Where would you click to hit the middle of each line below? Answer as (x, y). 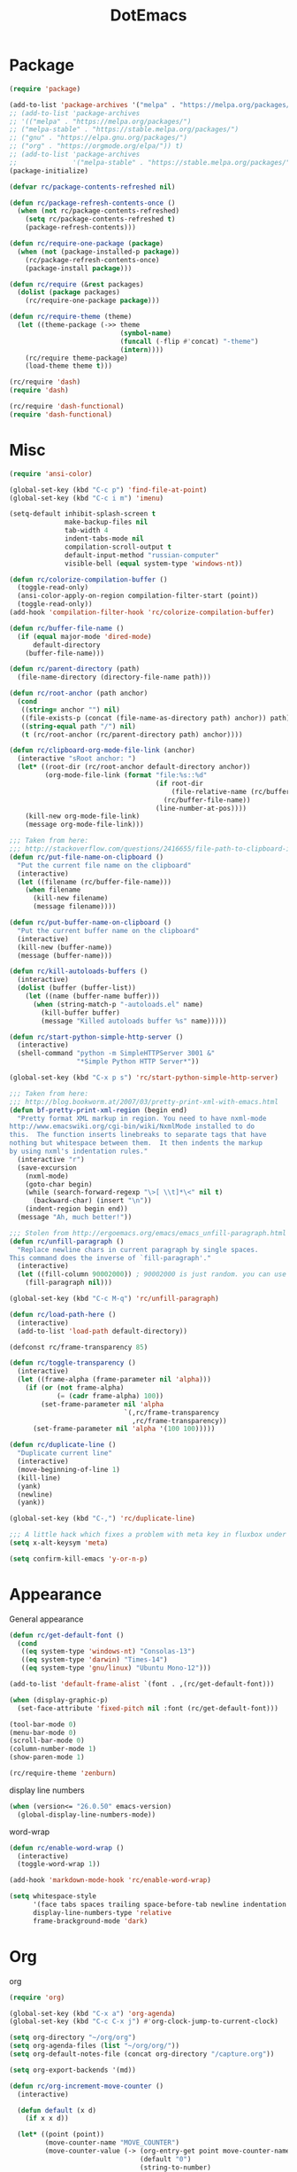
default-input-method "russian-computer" (142, 555)
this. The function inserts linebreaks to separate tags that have (138, 1135)
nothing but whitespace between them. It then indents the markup (136, 1143)
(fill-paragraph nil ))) (69, 1283)
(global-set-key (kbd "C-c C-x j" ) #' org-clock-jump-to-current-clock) (144, 2021)
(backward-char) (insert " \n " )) (92, 1201)
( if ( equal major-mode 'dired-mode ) (84, 636)
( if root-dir (179, 783)
